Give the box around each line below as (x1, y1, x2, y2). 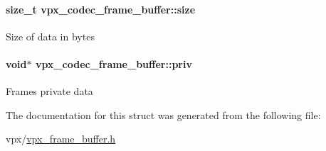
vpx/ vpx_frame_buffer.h (6, 131, 116, 146)
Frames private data (6, 84, 93, 99)
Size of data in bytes (6, 28, 95, 43)
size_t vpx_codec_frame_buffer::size (6, 1, 196, 16)
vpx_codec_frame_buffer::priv (35, 56, 192, 71)
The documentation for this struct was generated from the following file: (6, 107, 321, 122)
